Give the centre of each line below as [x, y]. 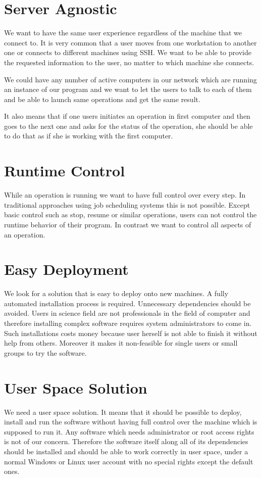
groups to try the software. [45, 352]
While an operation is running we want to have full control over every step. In [125, 195]
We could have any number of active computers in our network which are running [130, 79]
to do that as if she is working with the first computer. [89, 136]
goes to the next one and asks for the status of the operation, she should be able [128, 126]
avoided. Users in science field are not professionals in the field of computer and [127, 313]
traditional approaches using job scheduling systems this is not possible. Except [127, 204]
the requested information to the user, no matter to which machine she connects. [129, 62]
